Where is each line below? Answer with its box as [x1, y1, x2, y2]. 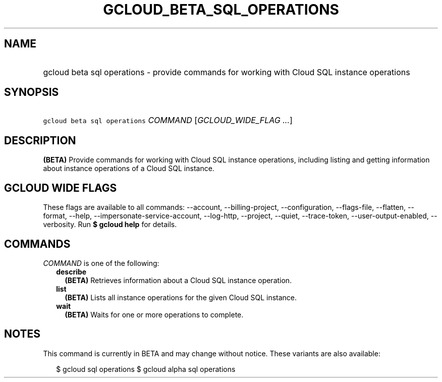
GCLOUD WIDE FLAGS [4, 181, 117, 194]
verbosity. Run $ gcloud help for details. [43, 220, 177, 229]
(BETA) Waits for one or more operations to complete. [65, 310, 244, 319]
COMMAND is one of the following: [43, 258, 159, 267]
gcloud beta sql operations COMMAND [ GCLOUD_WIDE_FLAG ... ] [43, 115, 293, 126]
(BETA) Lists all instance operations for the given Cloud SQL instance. [65, 293, 297, 302]
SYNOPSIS [4, 86, 59, 99]
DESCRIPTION [4, 134, 76, 147]
